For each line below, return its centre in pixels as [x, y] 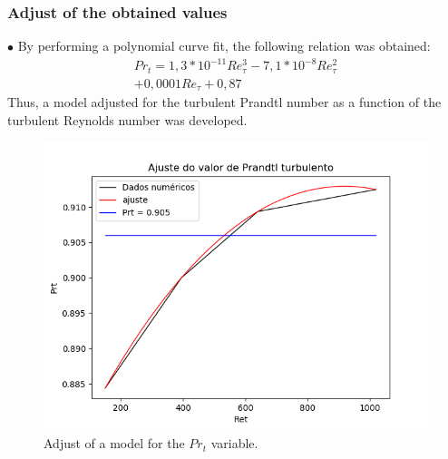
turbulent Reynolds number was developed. [127, 119]
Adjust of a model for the [114, 443]
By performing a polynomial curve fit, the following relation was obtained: [224, 46]
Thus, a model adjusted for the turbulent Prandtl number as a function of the [224, 102]
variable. [234, 443]
